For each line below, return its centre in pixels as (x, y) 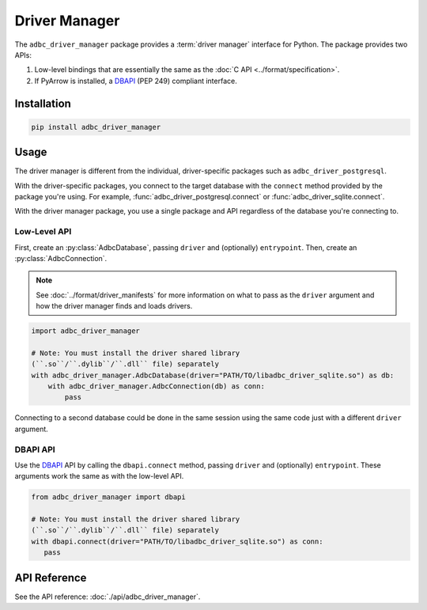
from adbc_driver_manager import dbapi (108, 497)
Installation (43, 103)
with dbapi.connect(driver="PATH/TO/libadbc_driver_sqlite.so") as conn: (177, 541)
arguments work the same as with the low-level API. (99, 476)
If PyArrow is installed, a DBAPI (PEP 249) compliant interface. (136, 81)
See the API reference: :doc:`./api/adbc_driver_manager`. (108, 597)
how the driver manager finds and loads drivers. (114, 306)
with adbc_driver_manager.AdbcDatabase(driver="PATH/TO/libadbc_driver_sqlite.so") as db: (213, 375)
